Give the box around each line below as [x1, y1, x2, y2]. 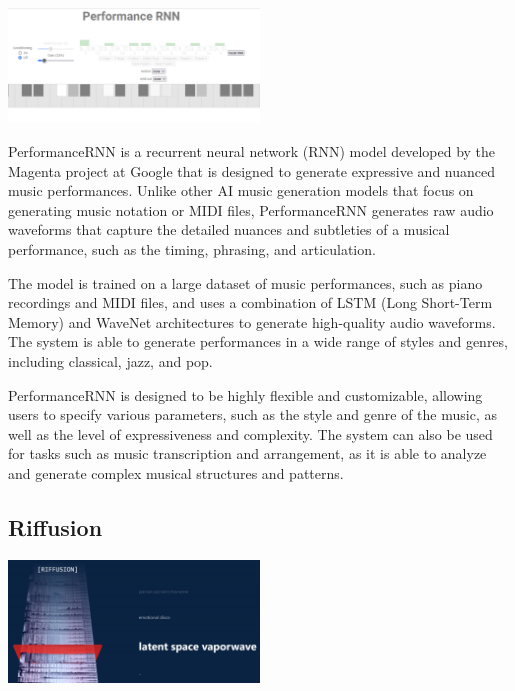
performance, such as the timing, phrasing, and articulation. [8, 238, 376, 259]
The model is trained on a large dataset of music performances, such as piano [8, 272, 483, 293]
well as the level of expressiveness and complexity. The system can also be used [8, 423, 493, 444]
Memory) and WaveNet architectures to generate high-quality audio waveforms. [8, 311, 496, 332]
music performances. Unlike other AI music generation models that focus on [8, 180, 474, 201]
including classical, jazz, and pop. [8, 350, 213, 371]
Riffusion [8, 511, 103, 542]
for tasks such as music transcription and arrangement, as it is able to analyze [8, 443, 487, 464]
